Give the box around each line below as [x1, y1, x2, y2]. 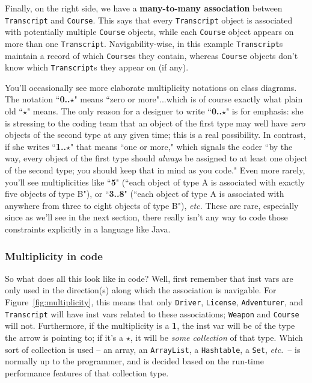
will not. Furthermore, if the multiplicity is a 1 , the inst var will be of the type [5, 319, 295, 332]
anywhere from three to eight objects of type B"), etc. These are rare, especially [5, 199, 299, 211]
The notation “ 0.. [5, 93, 70, 105]
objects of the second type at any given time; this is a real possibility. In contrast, [5, 128, 306, 141]
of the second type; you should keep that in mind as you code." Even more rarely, [5, 164, 305, 176]
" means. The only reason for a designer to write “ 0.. [26, 105, 222, 117]
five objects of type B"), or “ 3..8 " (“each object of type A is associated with [5, 187, 284, 200]
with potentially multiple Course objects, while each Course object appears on [5, 25, 294, 38]
